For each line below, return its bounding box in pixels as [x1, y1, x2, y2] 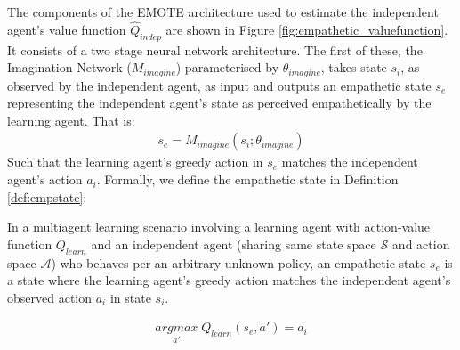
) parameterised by [175, 58, 279, 77]
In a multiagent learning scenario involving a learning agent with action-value [7, 217, 431, 236]
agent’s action [7, 170, 83, 189]
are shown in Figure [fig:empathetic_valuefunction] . [165, 20, 448, 38]
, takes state [320, 58, 387, 77]
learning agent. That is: [7, 110, 135, 129]
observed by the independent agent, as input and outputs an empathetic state [7, 76, 432, 94]
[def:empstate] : [7, 187, 87, 206]
